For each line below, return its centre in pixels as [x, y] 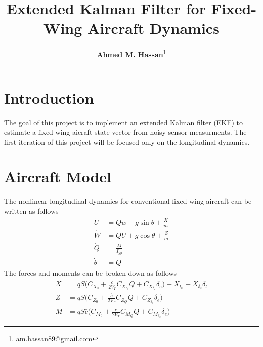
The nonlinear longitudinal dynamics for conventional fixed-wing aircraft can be [128, 201]
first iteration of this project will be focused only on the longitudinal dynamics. [127, 142]
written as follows [31, 211]
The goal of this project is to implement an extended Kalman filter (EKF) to [123, 122]
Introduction [49, 98]
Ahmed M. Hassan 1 [131, 53]
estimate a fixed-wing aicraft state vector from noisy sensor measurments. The [125, 132]
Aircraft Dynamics [154, 28]
